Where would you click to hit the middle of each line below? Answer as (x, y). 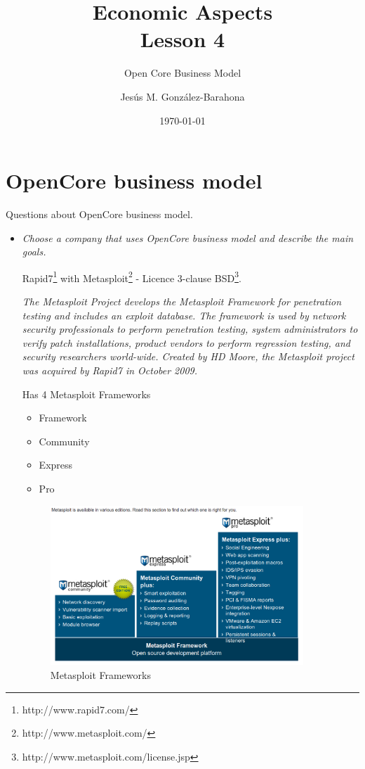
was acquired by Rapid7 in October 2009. (110, 370)
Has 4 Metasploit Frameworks (86, 394)
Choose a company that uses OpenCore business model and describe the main (188, 237)
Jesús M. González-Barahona (182, 96)
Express (56, 465)
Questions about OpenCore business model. (99, 214)
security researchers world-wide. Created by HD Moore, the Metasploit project (188, 356)
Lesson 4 (182, 39)
